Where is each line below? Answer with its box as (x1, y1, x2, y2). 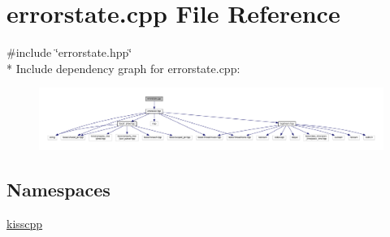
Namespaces (6, 176, 110, 201)
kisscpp (6, 214, 43, 231)
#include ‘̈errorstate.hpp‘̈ (6, 44, 132, 61)
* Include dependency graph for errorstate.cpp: (6, 59, 240, 76)
